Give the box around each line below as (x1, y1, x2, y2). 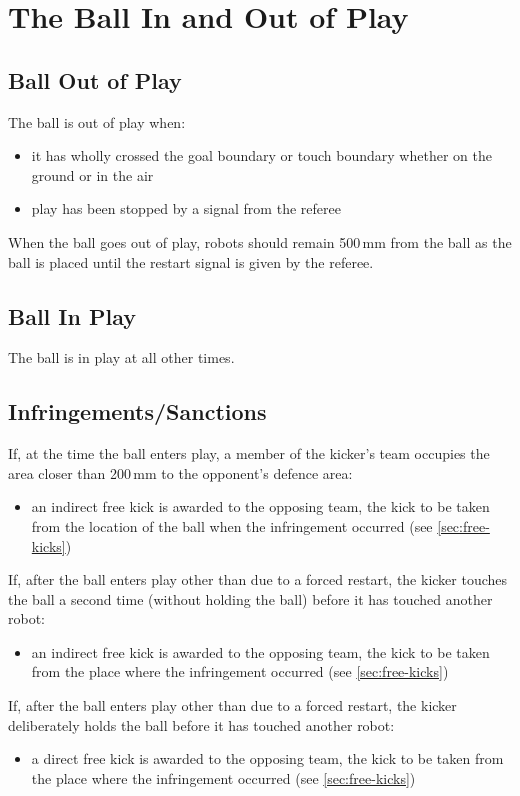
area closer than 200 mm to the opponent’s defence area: (8, 462, 353, 483)
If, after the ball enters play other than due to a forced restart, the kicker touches (8, 569, 508, 590)
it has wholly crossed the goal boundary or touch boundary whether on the (31, 145, 492, 166)
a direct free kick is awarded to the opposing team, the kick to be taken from (31, 748, 504, 769)
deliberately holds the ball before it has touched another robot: (8, 714, 395, 735)
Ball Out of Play (8, 64, 182, 95)
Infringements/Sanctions (8, 396, 267, 427)
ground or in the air (31, 164, 154, 185)
